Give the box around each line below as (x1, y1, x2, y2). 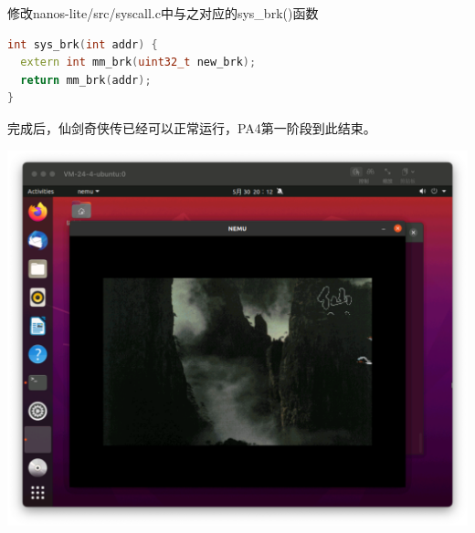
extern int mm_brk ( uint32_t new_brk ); (20, 56, 257, 69)
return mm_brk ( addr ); (20, 73, 152, 87)
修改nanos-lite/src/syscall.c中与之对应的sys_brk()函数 (7, 4, 319, 22)
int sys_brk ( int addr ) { (7, 37, 158, 51)
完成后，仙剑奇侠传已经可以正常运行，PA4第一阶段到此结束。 (7, 118, 376, 137)
